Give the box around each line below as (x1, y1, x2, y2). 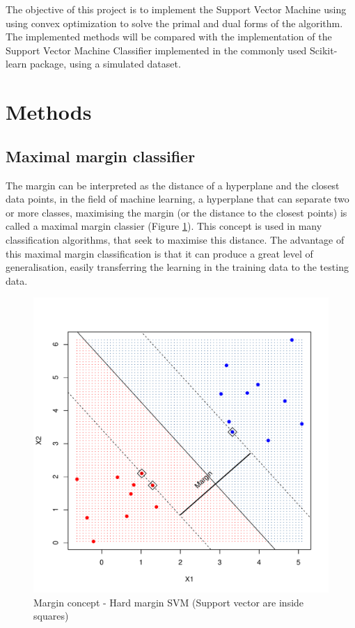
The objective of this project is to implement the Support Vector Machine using (6, 2, 347, 16)
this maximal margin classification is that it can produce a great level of (6, 246, 313, 260)
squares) (33, 609, 69, 623)
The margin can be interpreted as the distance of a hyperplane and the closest (6, 178, 340, 192)
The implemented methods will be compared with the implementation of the (6, 29, 332, 44)
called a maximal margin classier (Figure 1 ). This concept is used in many (6, 219, 322, 233)
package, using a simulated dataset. (30, 56, 181, 71)
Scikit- (310, 42, 338, 57)
